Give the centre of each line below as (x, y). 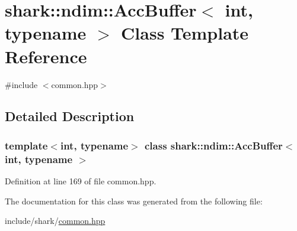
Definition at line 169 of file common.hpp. (81, 181)
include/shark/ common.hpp (55, 221)
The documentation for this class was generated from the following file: (134, 201)
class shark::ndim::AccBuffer (214, 145)
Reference (46, 56)
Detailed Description (70, 116)
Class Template (185, 33)
